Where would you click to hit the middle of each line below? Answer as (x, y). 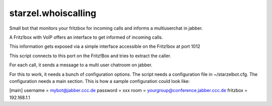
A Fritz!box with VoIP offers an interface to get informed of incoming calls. (86, 37)
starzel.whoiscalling (53, 13)
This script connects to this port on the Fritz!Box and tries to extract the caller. (90, 56)
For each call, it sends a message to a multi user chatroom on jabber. (81, 65)
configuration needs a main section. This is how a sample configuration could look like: (99, 81)
